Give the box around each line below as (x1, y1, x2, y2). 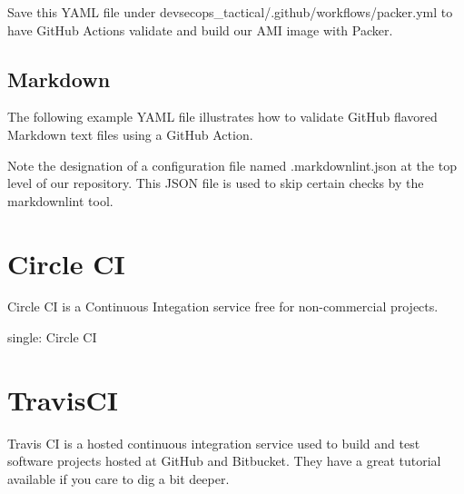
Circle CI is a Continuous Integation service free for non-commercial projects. (7, 297, 439, 316)
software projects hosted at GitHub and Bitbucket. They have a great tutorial (7, 451, 441, 470)
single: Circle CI (7, 328, 97, 347)
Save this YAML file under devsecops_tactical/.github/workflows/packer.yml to (7, 3, 453, 21)
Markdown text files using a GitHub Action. (7, 124, 253, 143)
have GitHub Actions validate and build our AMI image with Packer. (7, 20, 393, 39)
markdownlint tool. (7, 191, 114, 210)
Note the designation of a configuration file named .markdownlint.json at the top (7, 155, 457, 174)
